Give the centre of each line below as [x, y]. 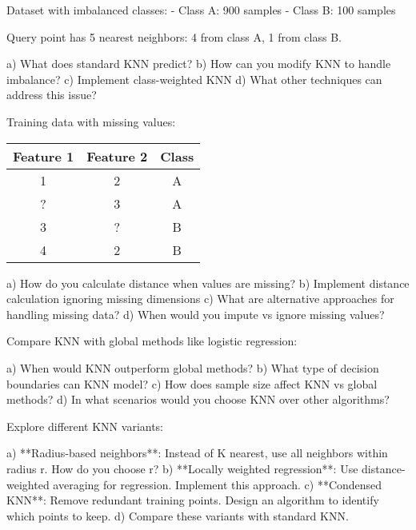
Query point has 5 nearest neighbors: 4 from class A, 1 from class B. [174, 36]
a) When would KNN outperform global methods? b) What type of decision [193, 367]
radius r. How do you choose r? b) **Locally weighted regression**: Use [182, 468]
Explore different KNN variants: [85, 426]
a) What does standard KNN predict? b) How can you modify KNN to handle [199, 64]
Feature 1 [44, 156]
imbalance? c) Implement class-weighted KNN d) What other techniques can [194, 79]
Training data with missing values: [91, 121]
